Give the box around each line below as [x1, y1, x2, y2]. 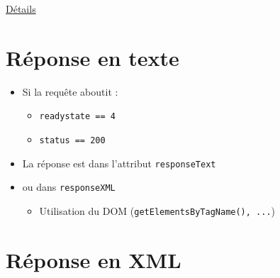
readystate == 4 [39, 111, 116, 122]
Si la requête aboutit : [22, 84, 118, 99]
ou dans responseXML [22, 179, 116, 194]
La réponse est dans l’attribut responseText [22, 155, 216, 170]
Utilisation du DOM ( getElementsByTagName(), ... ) [39, 203, 276, 218]
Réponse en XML [6, 245, 181, 274]
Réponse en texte [6, 43, 179, 72]
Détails [6, 1, 36, 16]
